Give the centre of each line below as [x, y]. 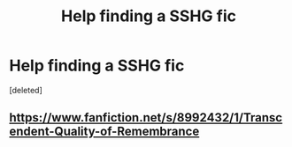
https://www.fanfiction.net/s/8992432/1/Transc [146, 118]
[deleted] [26, 90]
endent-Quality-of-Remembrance [104, 132]
